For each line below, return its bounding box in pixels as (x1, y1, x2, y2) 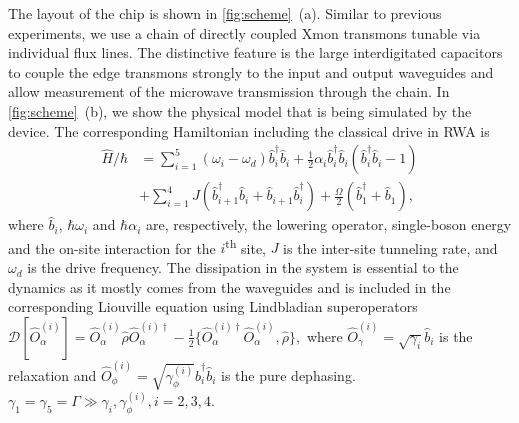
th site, (225, 234, 266, 258)
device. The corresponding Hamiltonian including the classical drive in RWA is (8, 120, 490, 141)
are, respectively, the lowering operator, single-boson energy (145, 214, 512, 235)
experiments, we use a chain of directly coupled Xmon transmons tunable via (8, 22, 481, 43)
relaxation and (8, 364, 97, 385)
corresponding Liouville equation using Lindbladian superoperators (8, 296, 418, 317)
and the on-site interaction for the (8, 237, 216, 258)
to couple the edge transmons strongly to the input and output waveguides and (8, 61, 494, 82)
